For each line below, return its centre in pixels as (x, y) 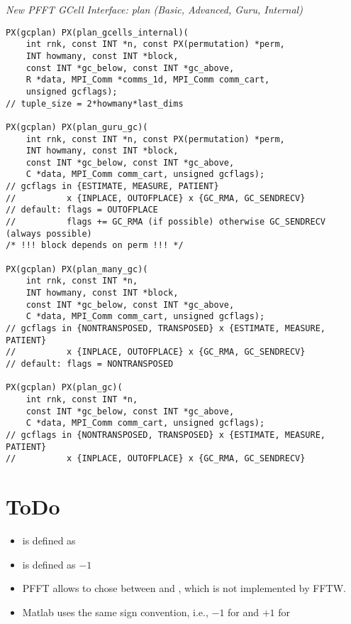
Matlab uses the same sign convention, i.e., (115, 612)
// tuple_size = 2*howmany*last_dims (95, 103)
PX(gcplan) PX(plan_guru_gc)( (77, 127)
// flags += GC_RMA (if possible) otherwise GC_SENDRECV (166, 222)
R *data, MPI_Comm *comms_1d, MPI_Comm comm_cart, (148, 80)
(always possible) (49, 233)
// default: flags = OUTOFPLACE (82, 210)
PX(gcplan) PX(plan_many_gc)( (77, 269)
